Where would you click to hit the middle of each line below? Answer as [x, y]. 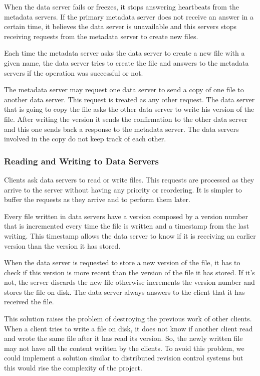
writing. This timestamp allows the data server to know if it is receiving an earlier [130, 235]
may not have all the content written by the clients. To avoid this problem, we [124, 348]
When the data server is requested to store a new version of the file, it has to [122, 262]
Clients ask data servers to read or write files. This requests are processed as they [129, 179]
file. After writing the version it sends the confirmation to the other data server [126, 119]
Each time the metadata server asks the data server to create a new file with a [124, 53]
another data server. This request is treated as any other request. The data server [129, 99]
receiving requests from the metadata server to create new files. [101, 36]
